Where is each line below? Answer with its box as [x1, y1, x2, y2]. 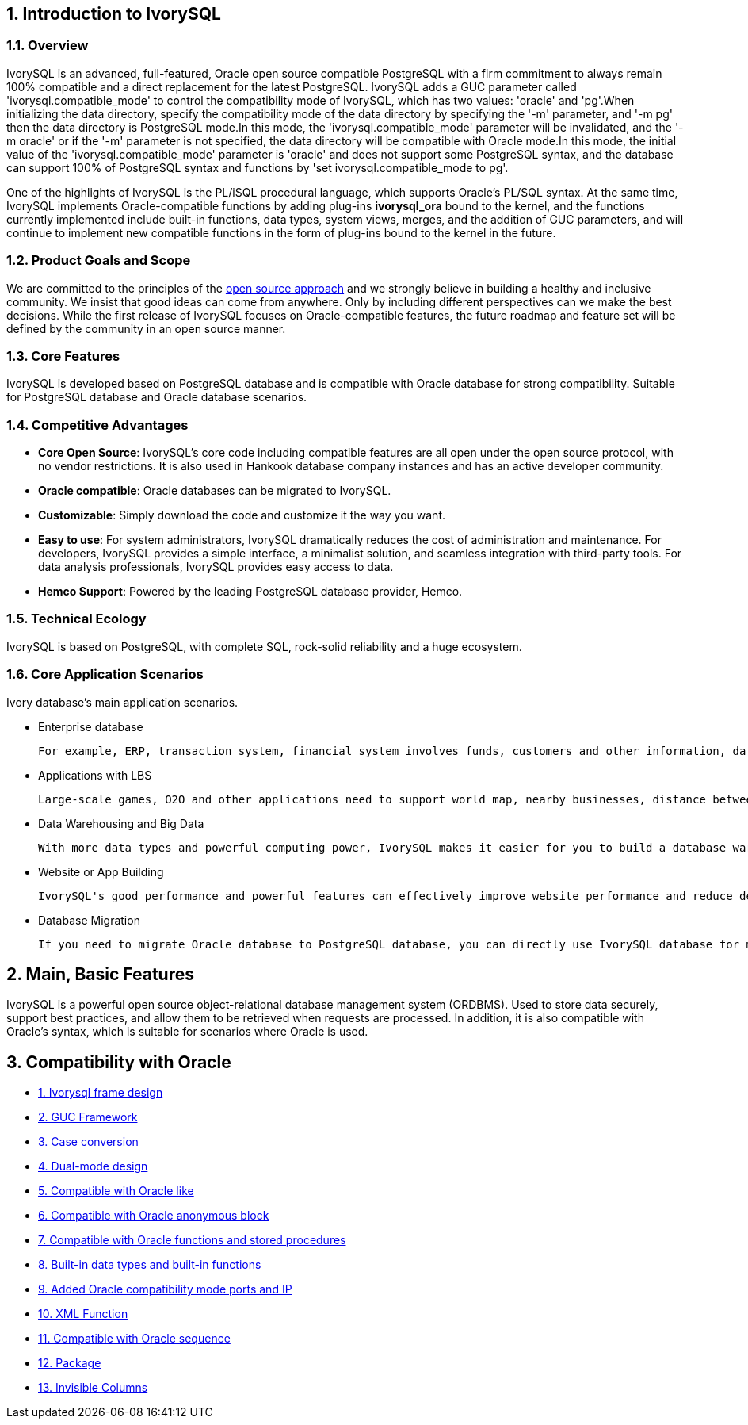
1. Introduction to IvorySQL [6, 4, 221, 24]
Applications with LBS [38, 768, 152, 782]
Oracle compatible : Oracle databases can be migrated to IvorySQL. [38, 484, 391, 498]
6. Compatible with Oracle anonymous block [38, 1209, 269, 1223]
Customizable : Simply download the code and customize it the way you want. [38, 508, 445, 523]
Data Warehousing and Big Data [38, 816, 204, 830]
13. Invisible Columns [38, 1381, 148, 1395]
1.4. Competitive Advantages [6, 416, 189, 433]
